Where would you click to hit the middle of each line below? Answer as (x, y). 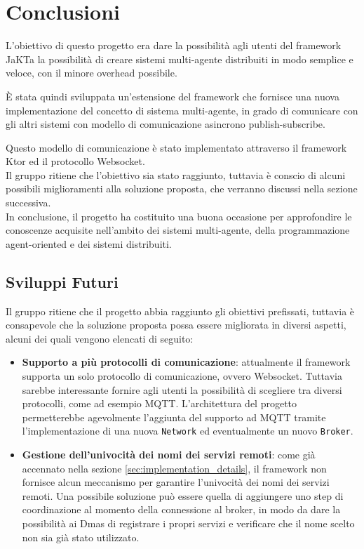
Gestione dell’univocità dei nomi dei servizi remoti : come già (169, 455)
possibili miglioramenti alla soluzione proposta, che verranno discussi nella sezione (182, 188)
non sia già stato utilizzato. (81, 537)
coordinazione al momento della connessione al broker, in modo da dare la (181, 509)
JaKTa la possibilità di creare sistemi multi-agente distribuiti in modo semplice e (180, 59)
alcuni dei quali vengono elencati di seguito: (100, 338)
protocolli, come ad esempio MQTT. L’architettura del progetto (160, 403)
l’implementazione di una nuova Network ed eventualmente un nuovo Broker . (188, 431)
